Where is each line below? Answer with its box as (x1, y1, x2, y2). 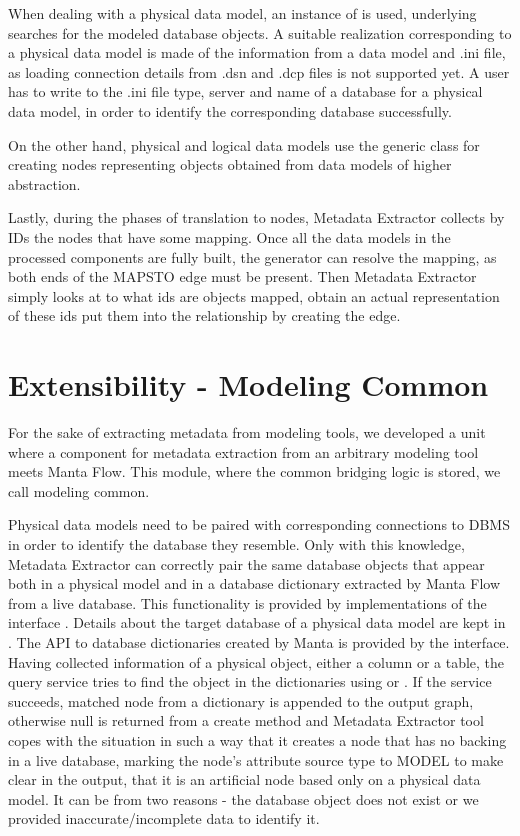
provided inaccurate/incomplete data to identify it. (8, 808, 320, 829)
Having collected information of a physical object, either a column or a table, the (8, 651, 505, 672)
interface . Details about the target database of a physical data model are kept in (8, 612, 506, 633)
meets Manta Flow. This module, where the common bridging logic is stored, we (8, 461, 501, 482)
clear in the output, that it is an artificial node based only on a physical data (8, 769, 481, 790)
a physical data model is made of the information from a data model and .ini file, (8, 42, 506, 63)
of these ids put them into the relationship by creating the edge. (8, 305, 401, 326)
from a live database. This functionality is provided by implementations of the (8, 592, 487, 613)
